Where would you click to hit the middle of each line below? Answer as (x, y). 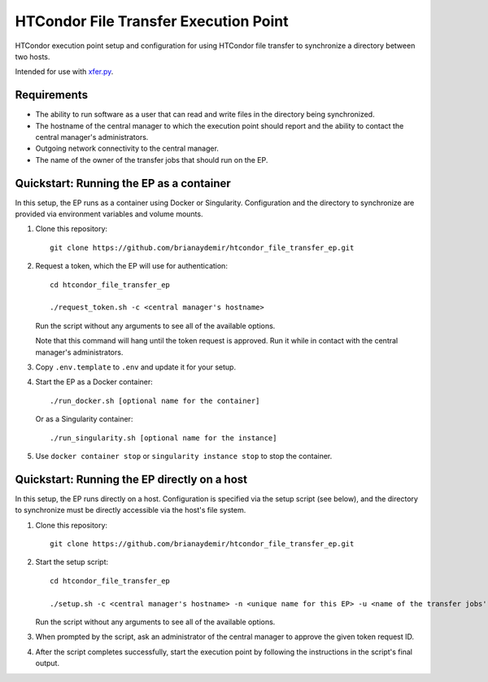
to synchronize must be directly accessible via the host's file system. (131, 510)
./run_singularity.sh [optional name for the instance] (163, 438)
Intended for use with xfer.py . (64, 72)
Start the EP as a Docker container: (94, 382)
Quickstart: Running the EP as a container (123, 183)
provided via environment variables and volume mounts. (109, 214)
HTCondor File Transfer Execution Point (152, 21)
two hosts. (33, 56)
